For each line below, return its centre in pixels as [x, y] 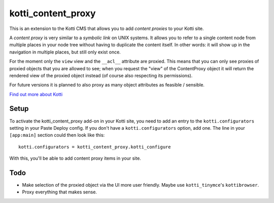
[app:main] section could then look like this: [57, 135]
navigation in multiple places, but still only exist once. [65, 52]
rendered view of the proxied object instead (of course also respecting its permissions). [101, 75]
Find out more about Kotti [36, 94]
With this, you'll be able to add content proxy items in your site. [75, 158]
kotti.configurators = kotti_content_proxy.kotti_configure [95, 147]
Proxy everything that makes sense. [60, 192]
